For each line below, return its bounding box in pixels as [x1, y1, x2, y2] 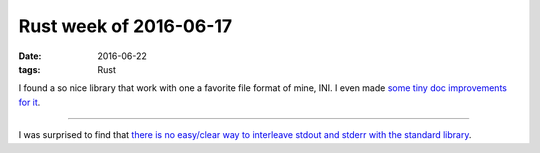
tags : [18, 63, 41, 75]
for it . [18, 96, 41, 108]
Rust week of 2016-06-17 [18, 15, 233, 37]
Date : [18, 50, 42, 62]
